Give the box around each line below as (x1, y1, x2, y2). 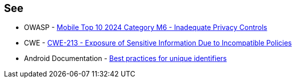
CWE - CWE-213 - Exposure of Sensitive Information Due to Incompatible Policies (24, 38, 292, 47)
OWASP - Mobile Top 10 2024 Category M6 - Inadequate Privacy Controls (24, 23, 268, 32)
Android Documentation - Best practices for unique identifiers (24, 54, 227, 63)
